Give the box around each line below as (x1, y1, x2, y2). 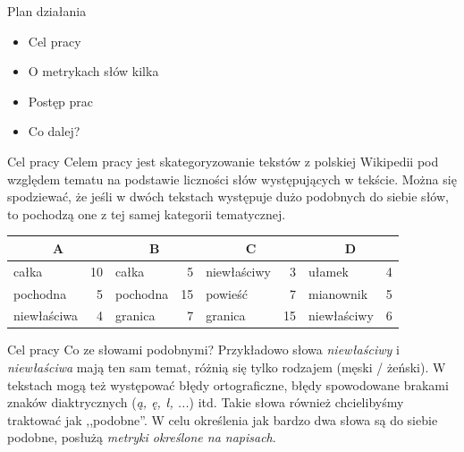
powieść (206, 284, 248, 303)
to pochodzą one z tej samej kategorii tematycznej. (7, 204, 286, 223)
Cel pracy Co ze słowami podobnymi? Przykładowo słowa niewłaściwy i (7, 340, 400, 359)
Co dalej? (28, 122, 80, 141)
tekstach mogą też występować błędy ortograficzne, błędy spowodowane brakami (7, 375, 449, 394)
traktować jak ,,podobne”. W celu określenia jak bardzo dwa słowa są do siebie (7, 410, 438, 429)
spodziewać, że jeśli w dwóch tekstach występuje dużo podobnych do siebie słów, (7, 187, 449, 206)
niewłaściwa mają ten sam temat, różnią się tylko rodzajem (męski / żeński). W (7, 358, 446, 377)
